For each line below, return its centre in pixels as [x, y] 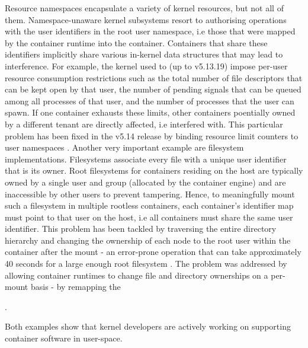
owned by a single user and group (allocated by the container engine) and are [145, 182]
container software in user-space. [64, 338]
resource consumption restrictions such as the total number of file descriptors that [154, 77]
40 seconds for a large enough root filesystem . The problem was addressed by [146, 264]
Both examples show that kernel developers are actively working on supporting [148, 326]
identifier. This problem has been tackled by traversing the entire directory [141, 229]
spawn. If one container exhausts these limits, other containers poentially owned [150, 112]
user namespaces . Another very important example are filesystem [124, 147]
